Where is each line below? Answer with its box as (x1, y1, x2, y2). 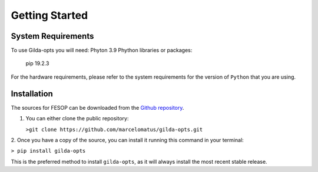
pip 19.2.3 (25, 60, 49, 67)
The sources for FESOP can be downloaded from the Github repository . (11, 104, 184, 111)
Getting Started (11, 9, 88, 22)
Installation (11, 89, 53, 99)
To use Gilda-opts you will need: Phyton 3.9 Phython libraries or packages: (11, 47, 193, 54)
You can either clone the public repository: (25, 115, 129, 122)
